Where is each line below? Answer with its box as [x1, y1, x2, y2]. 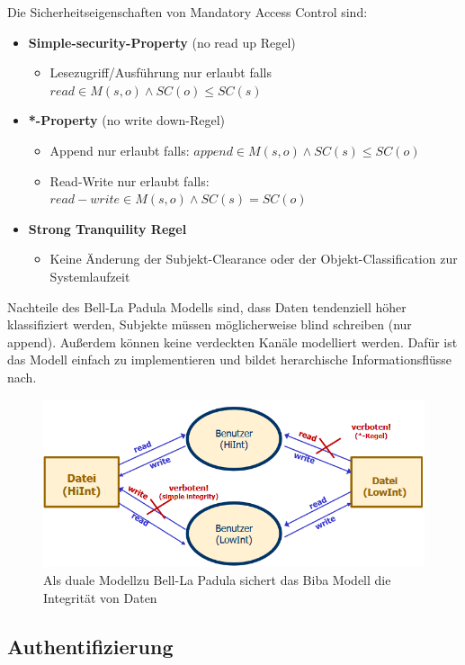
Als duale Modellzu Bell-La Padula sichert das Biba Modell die [43, 571, 391, 589]
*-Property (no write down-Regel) [28, 111, 226, 130]
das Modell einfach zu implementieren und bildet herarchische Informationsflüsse [7, 350, 452, 369]
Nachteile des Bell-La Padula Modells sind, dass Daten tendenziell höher [7, 297, 407, 316]
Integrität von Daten [43, 588, 157, 607]
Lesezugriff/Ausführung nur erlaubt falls [49, 63, 272, 82]
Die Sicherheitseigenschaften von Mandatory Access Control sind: [7, 3, 368, 21]
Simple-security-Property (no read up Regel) [28, 32, 296, 51]
